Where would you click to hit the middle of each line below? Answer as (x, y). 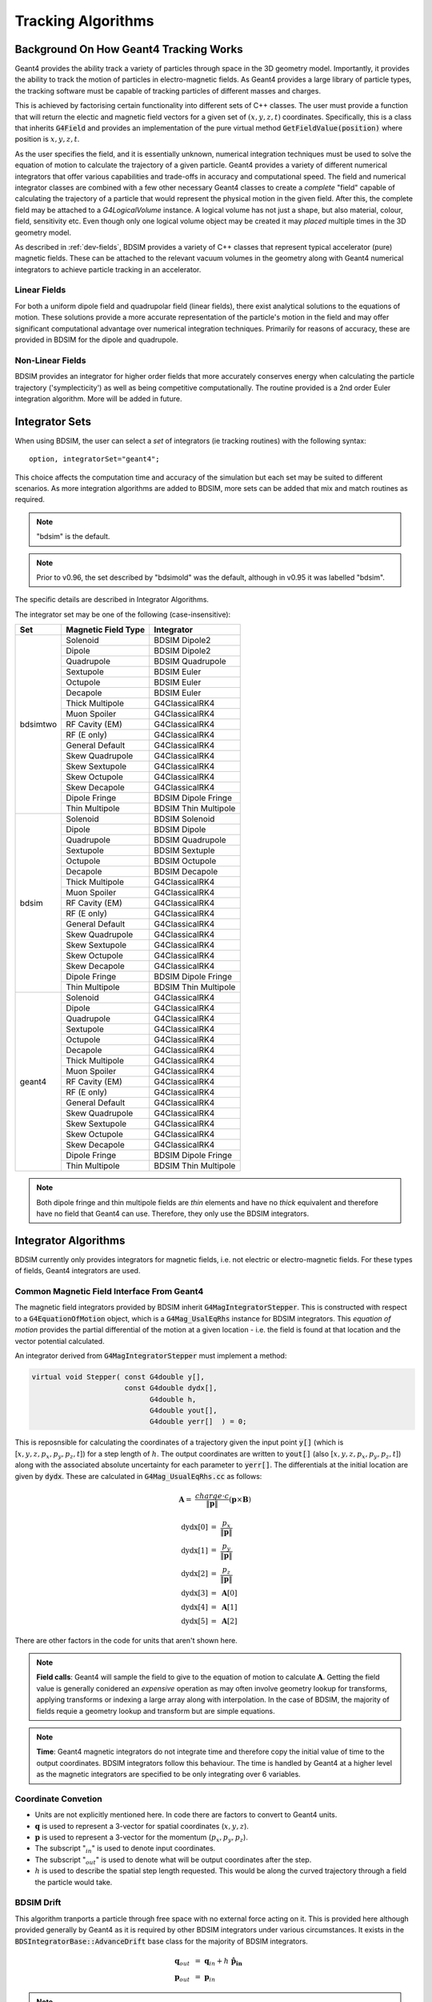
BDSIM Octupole (185, 861)
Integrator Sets (53, 422)
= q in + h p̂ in (219, 1962)
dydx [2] (194, 1574)
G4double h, (173, 1399)
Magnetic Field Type (106, 630)
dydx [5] (194, 1621)
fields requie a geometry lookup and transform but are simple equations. (156, 1711)
